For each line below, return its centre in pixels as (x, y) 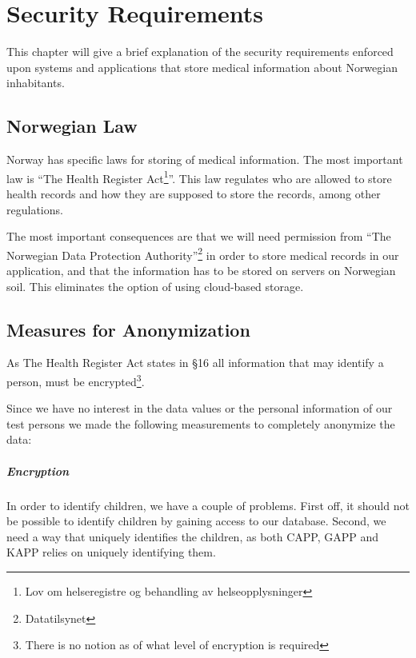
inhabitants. (36, 83)
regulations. (35, 209)
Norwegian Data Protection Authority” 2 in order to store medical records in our (203, 253)
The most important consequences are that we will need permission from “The (199, 236)
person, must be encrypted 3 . (76, 380)
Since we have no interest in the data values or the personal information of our (200, 408)
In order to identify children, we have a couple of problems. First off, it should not (208, 505)
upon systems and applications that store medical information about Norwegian (202, 67)
